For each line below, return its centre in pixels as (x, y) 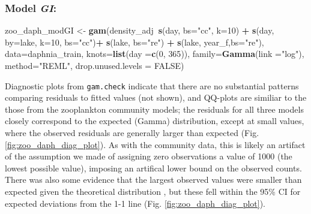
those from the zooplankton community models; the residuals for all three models (154, 109)
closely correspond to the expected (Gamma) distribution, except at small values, (155, 121)
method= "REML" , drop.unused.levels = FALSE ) (95, 65)
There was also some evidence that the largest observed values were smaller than (153, 180)
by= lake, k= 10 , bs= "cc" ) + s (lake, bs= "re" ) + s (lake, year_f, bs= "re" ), (134, 42)
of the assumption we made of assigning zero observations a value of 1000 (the (149, 156)
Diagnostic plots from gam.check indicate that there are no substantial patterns (152, 85)
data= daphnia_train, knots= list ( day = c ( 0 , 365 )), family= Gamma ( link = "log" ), (155, 54)
